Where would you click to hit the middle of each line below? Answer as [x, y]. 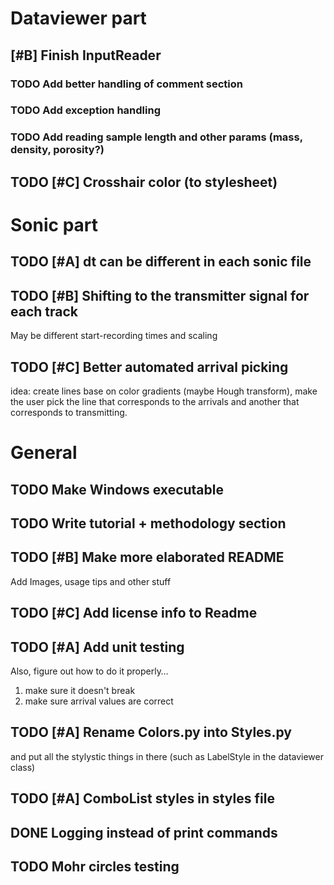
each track [44, 311]
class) [23, 767]
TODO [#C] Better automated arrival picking [149, 367]
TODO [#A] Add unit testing [97, 647]
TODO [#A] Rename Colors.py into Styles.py [151, 732]
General [44, 453]
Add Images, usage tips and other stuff [91, 581]
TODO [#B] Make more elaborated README [147, 557]
